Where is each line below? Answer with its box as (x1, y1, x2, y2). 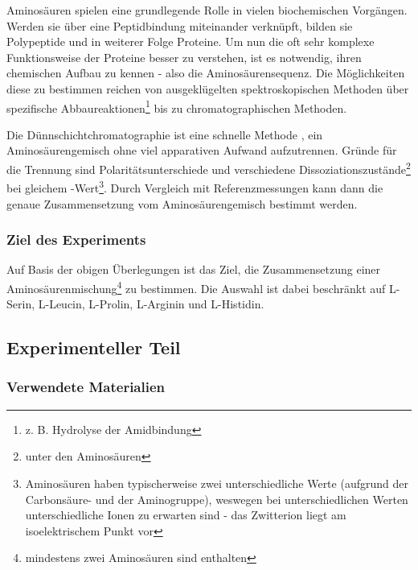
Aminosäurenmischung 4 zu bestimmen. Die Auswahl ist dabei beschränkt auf (6, 277, 386, 296)
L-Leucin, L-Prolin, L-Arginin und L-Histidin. (38, 295, 264, 312)
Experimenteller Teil (6, 335, 181, 360)
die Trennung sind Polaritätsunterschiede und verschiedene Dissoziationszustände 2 (6, 159, 411, 177)
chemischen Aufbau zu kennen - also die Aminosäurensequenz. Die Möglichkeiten (6, 64, 405, 81)
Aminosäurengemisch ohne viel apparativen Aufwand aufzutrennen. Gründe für (6, 142, 397, 159)
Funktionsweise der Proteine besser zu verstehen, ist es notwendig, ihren (6, 48, 362, 65)
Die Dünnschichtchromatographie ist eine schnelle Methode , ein (6, 126, 323, 142)
